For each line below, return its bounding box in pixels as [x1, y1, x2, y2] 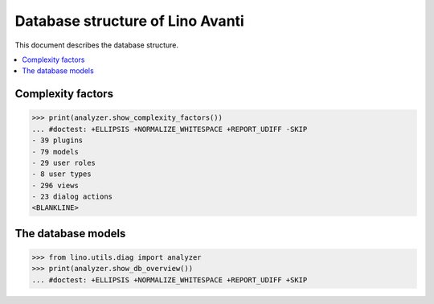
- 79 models [31, 147, 80, 156]
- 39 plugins [31, 136, 84, 145]
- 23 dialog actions [31, 192, 113, 201]
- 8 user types [31, 170, 92, 179]
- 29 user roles [31, 158, 96, 167]
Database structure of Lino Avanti [14, 12, 244, 30]
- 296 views [31, 181, 80, 190]
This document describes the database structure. [14, 40, 179, 50]
